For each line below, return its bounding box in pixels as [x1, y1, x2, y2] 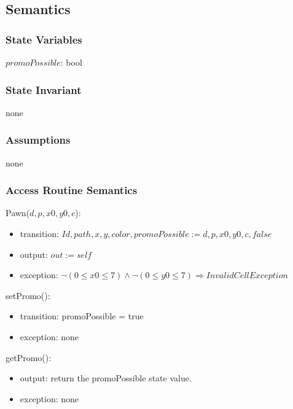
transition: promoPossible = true [20, 310, 144, 322]
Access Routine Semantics [6, 182, 138, 198]
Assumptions [6, 132, 71, 147]
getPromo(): [6, 351, 52, 364]
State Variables [6, 31, 82, 47]
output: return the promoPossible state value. [20, 372, 192, 384]
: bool [60, 56, 82, 68]
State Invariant [6, 82, 82, 97]
